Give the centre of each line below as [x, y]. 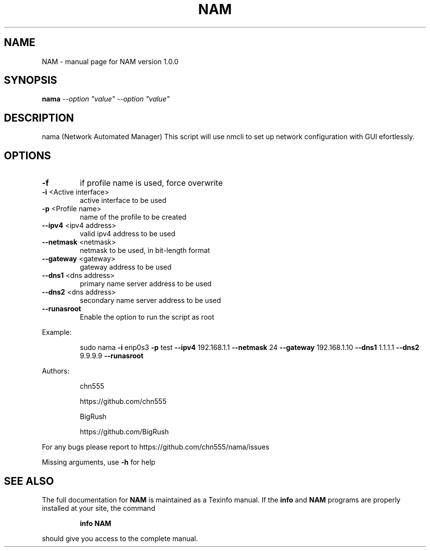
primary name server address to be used [146, 284]
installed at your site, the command [99, 508]
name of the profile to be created [133, 217]
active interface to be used [123, 200]
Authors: [56, 371]
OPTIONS [27, 155]
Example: [57, 332]
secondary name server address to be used [150, 301]
